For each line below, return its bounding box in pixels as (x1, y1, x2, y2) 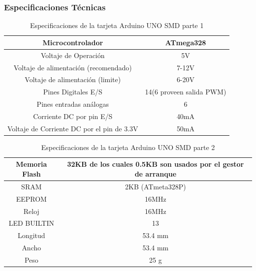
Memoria (16, 159, 47, 169)
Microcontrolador (42, 37, 103, 47)
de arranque (134, 169, 177, 179)
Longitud (18, 230, 45, 241)
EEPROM (16, 193, 47, 204)
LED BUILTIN (8, 218, 55, 228)
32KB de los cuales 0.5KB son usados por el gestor (67, 159, 244, 169)
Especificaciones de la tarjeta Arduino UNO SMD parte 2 (41, 142, 215, 152)
